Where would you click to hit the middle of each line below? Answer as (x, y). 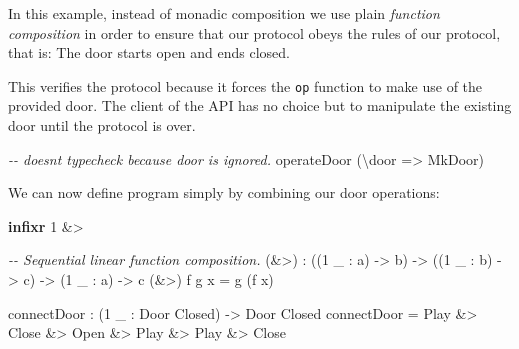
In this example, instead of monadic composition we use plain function (224, 13)
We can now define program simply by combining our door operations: (224, 192)
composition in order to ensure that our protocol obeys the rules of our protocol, (254, 32)
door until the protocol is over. (102, 125)
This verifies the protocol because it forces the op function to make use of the (245, 85)
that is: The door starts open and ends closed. (149, 52)
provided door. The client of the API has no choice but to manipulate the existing (260, 105)
